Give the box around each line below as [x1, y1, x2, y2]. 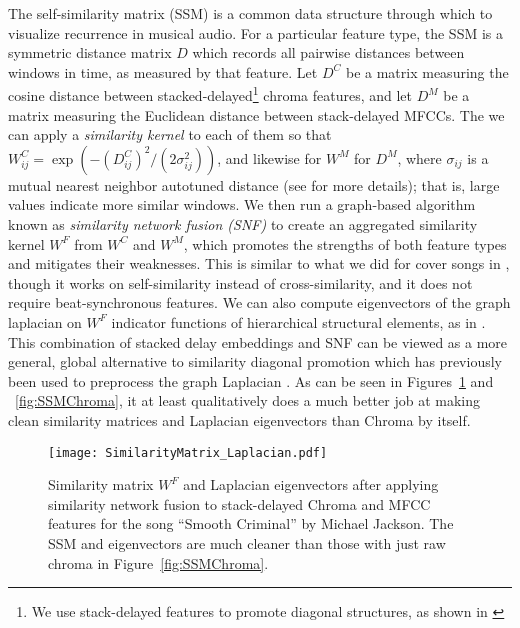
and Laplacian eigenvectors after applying [183, 474, 439, 495]
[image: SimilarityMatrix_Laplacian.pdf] [48, 445, 328, 460]
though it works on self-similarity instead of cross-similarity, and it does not [8, 272, 473, 293]
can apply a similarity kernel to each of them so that [8, 124, 332, 145]
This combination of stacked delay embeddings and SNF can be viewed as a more [8, 331, 508, 352]
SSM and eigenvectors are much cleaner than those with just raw [48, 532, 446, 553]
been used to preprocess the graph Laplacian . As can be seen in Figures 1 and [8, 370, 494, 391]
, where [397, 147, 442, 168]
